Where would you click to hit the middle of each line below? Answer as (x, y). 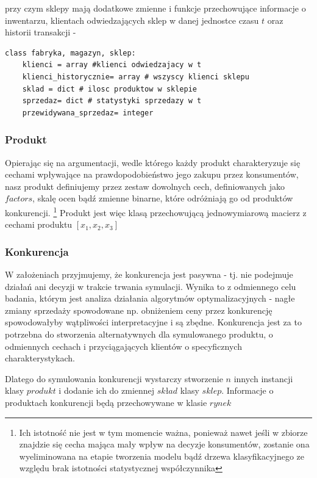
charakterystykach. (40, 358)
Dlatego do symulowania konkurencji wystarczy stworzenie (114, 378)
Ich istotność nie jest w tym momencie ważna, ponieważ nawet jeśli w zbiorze (163, 432)
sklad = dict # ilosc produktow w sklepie (109, 89)
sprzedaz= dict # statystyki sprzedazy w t (112, 101)
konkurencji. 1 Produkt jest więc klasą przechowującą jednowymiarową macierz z (156, 211)
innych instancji (263, 378)
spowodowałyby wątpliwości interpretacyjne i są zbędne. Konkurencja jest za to (153, 322)
